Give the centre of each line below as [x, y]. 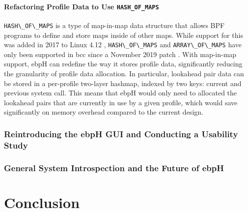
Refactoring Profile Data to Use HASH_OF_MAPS [82, 6]
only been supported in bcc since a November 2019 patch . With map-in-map [120, 54]
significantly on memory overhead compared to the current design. [104, 112]
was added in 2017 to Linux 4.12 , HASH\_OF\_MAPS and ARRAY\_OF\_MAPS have [123, 45]
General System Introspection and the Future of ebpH [114, 167]
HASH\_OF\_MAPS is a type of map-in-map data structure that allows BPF [114, 25]
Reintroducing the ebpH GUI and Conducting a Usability [121, 134]
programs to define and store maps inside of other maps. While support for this [124, 35]
